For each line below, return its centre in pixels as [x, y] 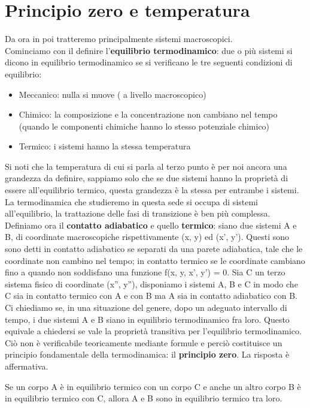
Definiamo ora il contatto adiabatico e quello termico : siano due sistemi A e [151, 225]
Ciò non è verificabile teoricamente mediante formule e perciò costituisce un [144, 342]
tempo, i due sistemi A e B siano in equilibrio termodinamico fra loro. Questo [147, 319]
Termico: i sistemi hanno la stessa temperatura [105, 146]
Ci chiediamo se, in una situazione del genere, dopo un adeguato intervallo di [146, 307]
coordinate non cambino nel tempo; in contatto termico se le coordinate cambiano [155, 260]
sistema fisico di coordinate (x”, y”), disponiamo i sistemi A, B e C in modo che [151, 283]
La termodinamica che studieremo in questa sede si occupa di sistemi [132, 201]
